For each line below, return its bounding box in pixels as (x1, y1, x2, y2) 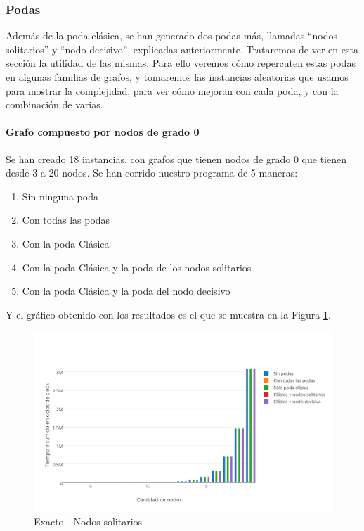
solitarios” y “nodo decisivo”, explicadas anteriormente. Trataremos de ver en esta (6, 41, 358, 56)
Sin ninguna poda (22, 188, 98, 203)
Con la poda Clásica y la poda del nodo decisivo (22, 283, 230, 298)
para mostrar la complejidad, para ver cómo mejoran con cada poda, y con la (6, 83, 339, 98)
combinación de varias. (6, 97, 103, 112)
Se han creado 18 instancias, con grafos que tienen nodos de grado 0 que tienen (6, 151, 346, 166)
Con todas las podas (22, 212, 110, 227)
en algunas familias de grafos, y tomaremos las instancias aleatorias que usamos (6, 70, 349, 84)
